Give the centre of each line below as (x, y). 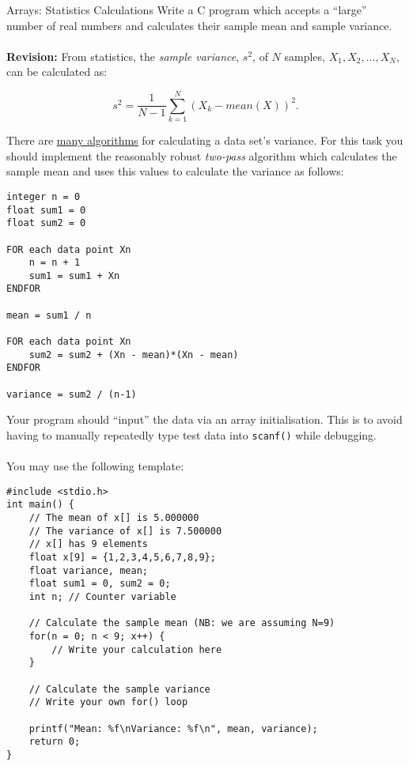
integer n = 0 (44, 196)
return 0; (55, 742)
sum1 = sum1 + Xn (74, 275)
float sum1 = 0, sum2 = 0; (100, 584)
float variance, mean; (88, 570)
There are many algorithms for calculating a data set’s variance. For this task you (205, 140)
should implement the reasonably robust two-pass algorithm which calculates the (202, 155)
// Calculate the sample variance (119, 689)
